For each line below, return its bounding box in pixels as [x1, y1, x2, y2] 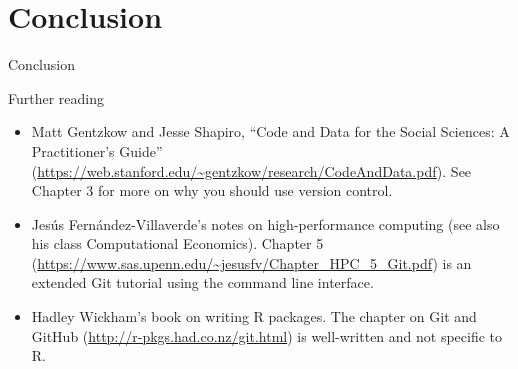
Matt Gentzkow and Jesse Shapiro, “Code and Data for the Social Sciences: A [31, 121, 510, 142]
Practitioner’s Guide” [31, 140, 163, 161]
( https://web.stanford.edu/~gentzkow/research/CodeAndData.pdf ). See [31, 160, 472, 181]
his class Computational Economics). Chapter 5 [31, 233, 324, 254]
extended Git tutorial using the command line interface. [31, 272, 374, 293]
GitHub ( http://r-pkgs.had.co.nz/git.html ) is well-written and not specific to [31, 325, 503, 346]
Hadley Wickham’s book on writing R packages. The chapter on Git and [31, 306, 477, 327]
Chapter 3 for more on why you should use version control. [31, 180, 393, 201]
